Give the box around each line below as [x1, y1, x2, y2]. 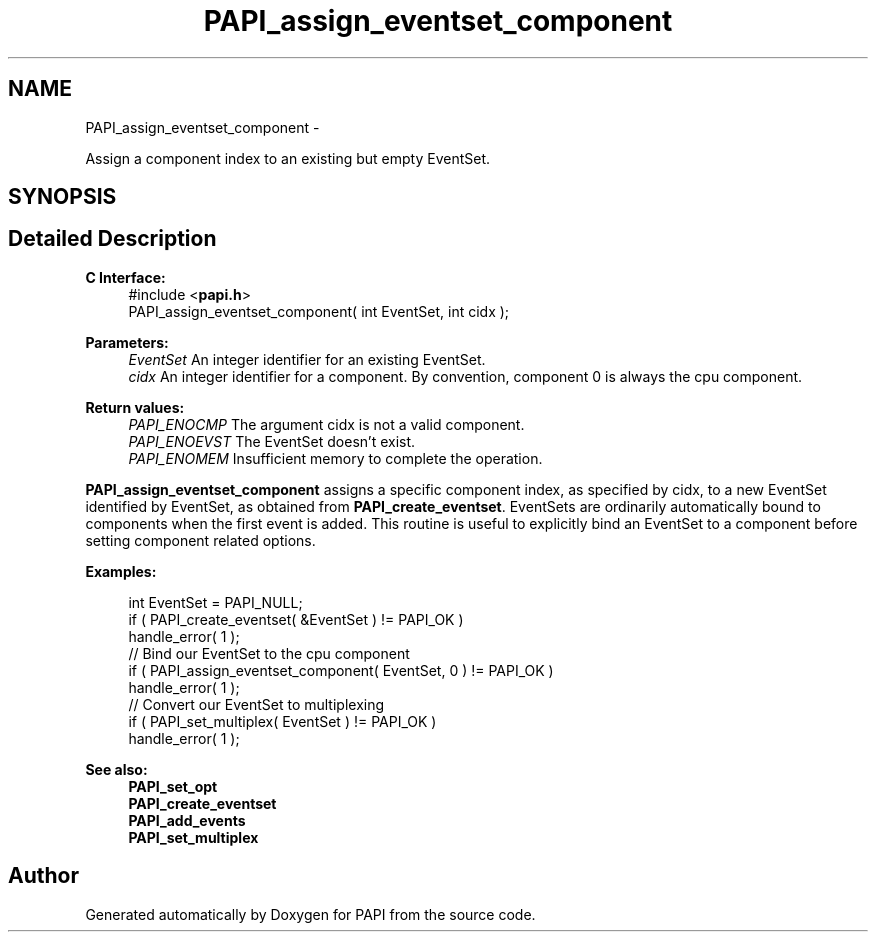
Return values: [85, 398, 185, 416]
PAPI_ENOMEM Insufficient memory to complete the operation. [128, 449, 543, 467]
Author [8, 863, 79, 889]
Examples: [85, 562, 157, 580]
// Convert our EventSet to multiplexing [128, 695, 385, 713]
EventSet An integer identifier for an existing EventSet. [128, 350, 486, 368]
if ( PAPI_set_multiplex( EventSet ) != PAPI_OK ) [128, 712, 437, 730]
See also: [85, 760, 148, 778]
